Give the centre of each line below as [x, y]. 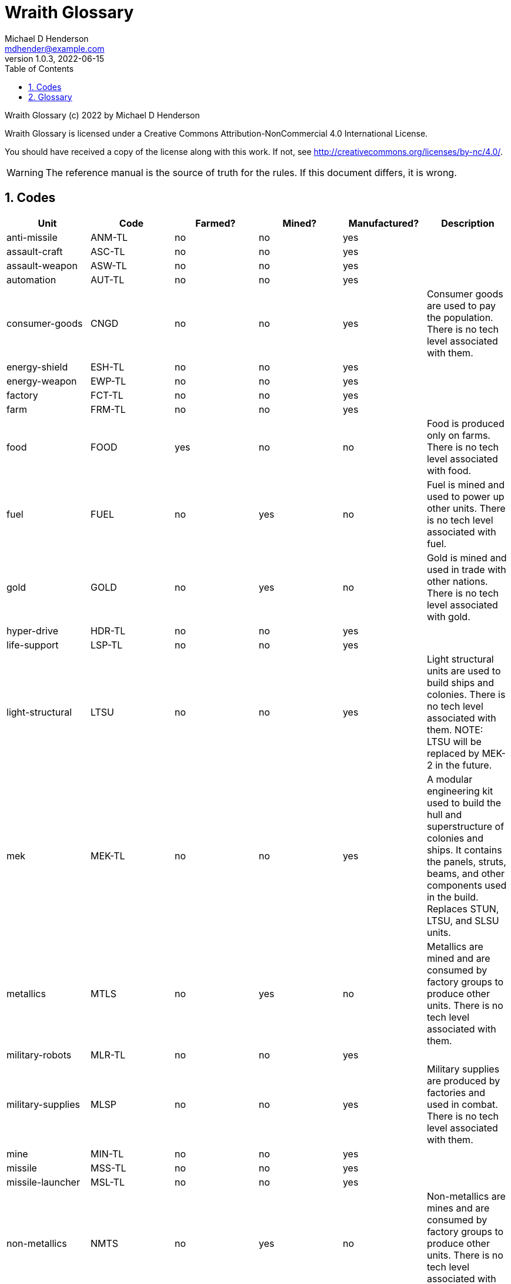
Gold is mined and [467, 557]
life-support [33, 645]
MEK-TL [108, 856]
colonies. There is [466, 694]
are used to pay [461, 305]
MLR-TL [108, 1055]
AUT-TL [107, 279]
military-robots [39, 1055]
